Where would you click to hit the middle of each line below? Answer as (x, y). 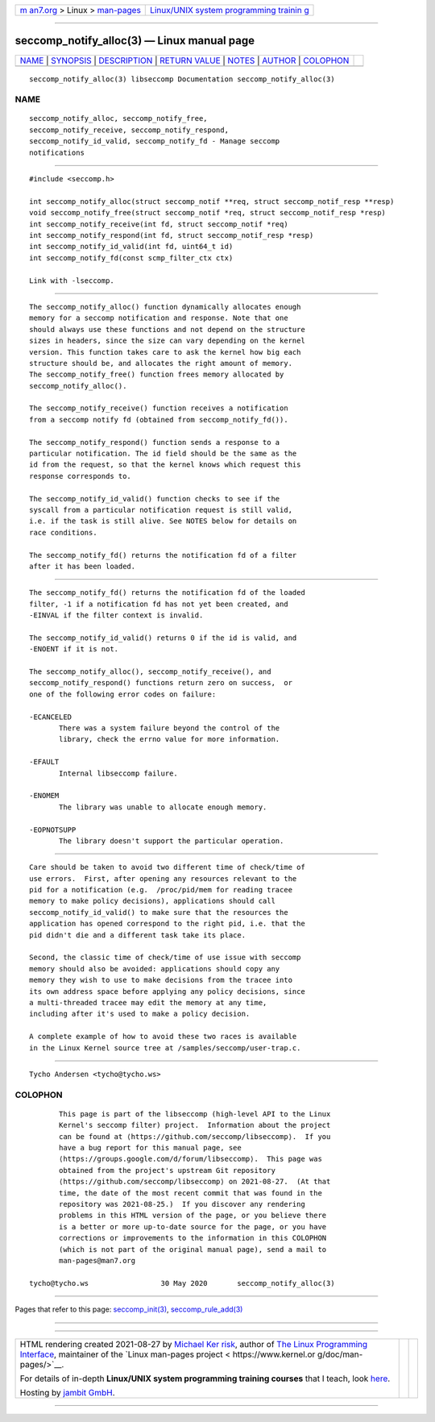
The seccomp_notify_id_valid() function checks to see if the (155, 499)
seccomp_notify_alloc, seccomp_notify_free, (119, 118)
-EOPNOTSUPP (53, 829)
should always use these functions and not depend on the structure (167, 329)
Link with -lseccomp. (72, 281)
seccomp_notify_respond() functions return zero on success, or (161, 683)
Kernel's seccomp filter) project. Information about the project (195, 1125)
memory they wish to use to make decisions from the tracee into (161, 980)
